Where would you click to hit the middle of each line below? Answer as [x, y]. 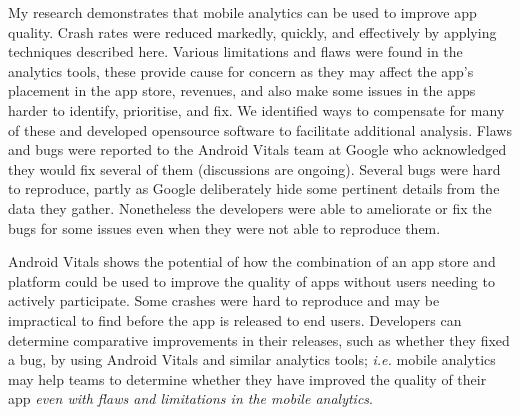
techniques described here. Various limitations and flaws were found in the [235, 51]
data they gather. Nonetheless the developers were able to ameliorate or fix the [250, 207]
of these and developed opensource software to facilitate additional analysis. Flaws [260, 129]
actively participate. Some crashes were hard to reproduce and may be [224, 300]
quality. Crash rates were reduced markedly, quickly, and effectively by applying [252, 31]
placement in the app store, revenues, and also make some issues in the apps [242, 90]
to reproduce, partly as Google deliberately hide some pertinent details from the [254, 188]
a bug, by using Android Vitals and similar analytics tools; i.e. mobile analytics [252, 359]
